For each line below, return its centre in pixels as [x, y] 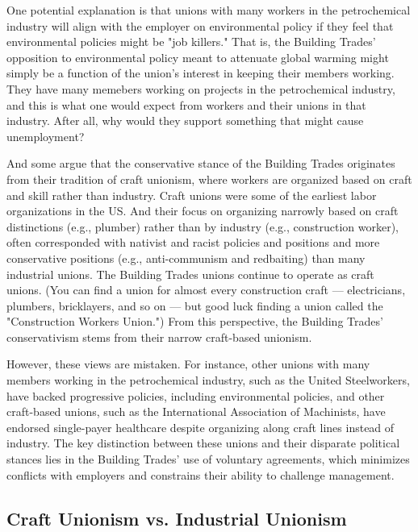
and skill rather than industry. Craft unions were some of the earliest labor [192, 195]
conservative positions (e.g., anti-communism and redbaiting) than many [186, 258]
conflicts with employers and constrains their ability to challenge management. [201, 474]
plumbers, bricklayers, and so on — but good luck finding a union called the [195, 305]
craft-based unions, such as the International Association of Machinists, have [196, 411]
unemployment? [46, 136]
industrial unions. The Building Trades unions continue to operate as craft [190, 274]
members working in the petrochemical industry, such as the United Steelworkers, [208, 380]
